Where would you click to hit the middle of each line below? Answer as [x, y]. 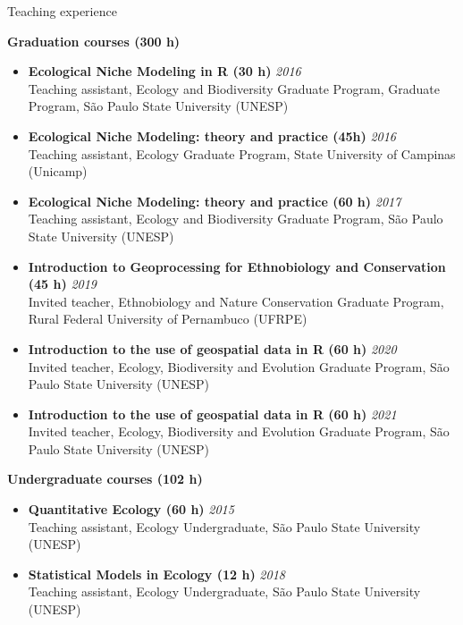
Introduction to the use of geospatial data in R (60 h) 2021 [212, 414]
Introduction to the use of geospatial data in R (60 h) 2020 [212, 348]
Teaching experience [62, 11]
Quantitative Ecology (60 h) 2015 [131, 509]
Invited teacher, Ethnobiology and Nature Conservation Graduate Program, [236, 301]
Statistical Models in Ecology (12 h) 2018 [156, 574]
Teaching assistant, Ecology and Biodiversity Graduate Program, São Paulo [236, 219]
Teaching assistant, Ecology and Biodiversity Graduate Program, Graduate [234, 88]
